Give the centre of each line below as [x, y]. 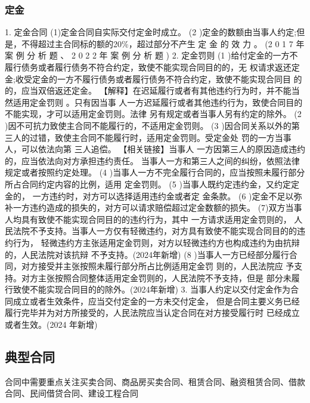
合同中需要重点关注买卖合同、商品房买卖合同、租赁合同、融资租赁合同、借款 [155, 381]
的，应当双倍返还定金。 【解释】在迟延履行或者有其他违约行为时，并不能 [148, 90]
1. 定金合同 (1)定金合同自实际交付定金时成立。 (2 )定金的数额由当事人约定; [151, 32]
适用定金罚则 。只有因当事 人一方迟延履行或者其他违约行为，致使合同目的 [158, 102]
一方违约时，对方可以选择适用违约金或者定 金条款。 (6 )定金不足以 [163, 196]
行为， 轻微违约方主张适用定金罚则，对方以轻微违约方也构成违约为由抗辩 [156, 242]
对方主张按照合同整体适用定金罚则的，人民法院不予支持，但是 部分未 [156, 277]
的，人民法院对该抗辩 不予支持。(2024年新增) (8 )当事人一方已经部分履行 [147, 254]
